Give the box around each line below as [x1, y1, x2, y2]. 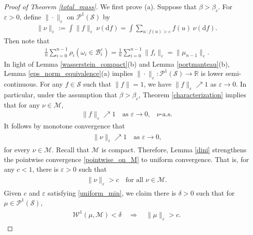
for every [4, 145, 30, 155]
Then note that [4, 36, 50, 46]
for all [125, 177, 144, 184]
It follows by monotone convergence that [4, 121, 125, 131]
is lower [201, 68, 224, 78]
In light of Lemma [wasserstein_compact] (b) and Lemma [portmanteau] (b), [4, 58, 230, 69]
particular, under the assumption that [4, 89, 117, 99]
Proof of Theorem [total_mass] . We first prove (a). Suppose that [4, 1, 197, 11]
